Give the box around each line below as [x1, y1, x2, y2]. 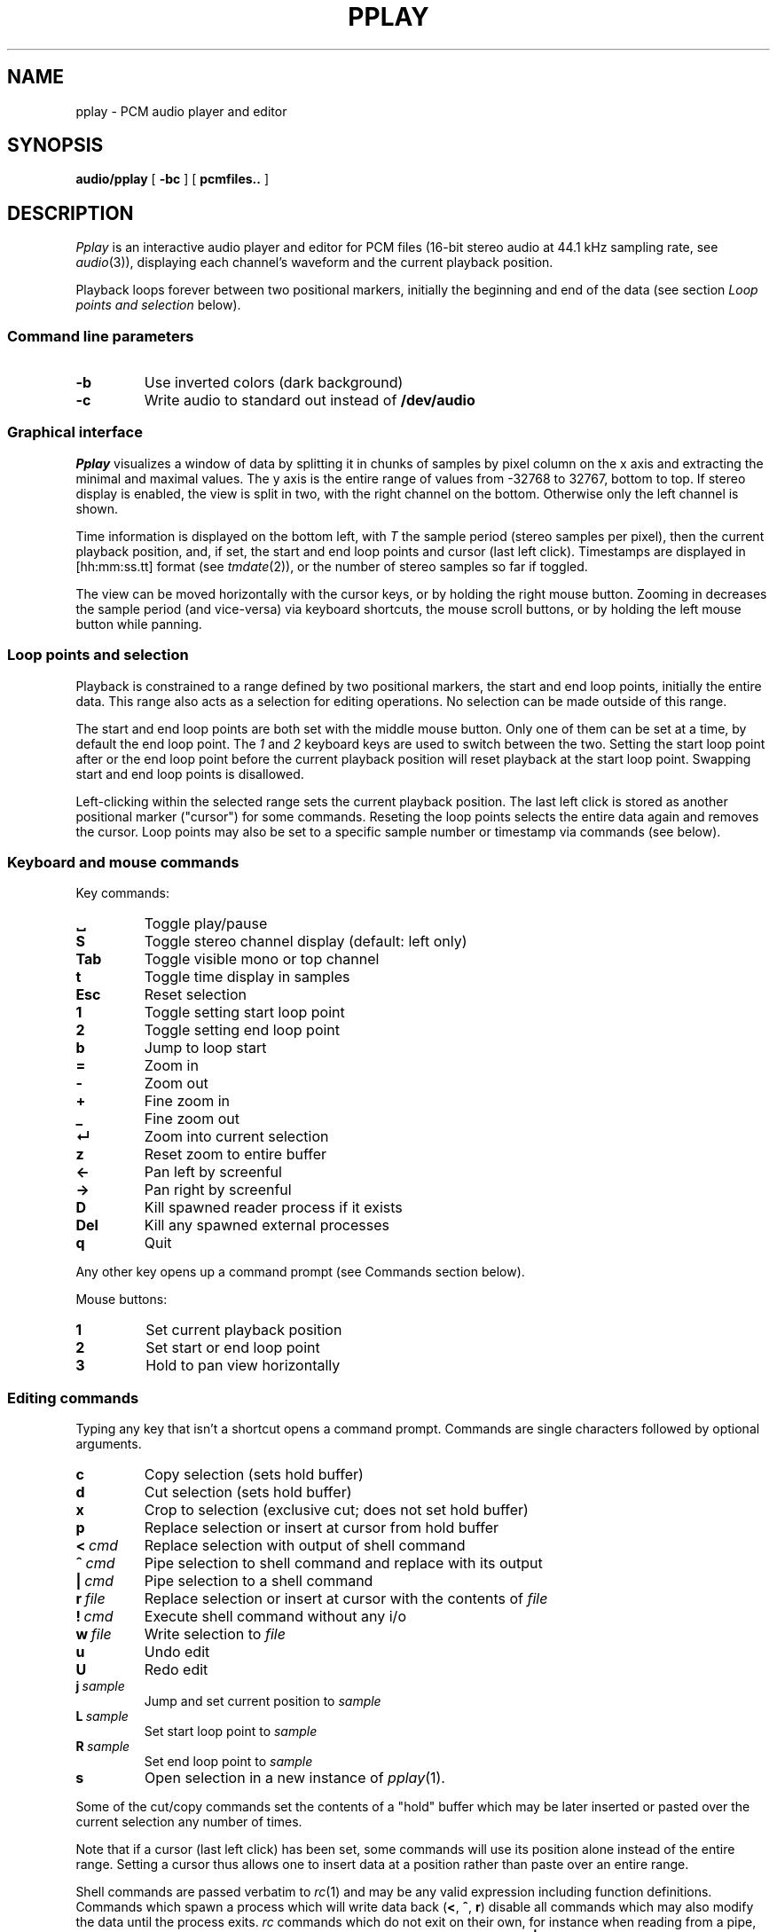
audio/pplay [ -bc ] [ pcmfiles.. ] [75, 171, 269, 187]
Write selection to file [144, 1625, 286, 1644]
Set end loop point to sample [144, 1754, 313, 1770]
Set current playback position [145, 1321, 342, 1339]
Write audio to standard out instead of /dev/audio [144, 391, 475, 410]
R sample [75, 1739, 130, 1755]
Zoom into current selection [144, 1127, 329, 1146]
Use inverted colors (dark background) [144, 373, 404, 392]
